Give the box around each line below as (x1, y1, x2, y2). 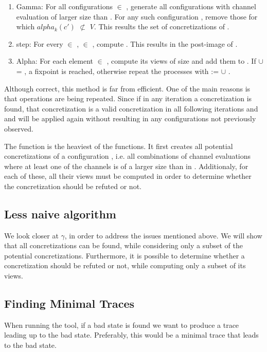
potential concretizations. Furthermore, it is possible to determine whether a (4, 250, 245, 261)
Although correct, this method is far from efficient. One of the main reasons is (4, 83, 251, 94)
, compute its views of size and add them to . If (106, 55, 256, 66)
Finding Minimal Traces (4, 295, 135, 311)
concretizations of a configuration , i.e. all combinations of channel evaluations (4, 151, 251, 161)
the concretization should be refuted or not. (4, 180, 141, 191)
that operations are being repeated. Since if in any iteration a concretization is (4, 93, 252, 104)
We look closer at (4, 230, 59, 240)
